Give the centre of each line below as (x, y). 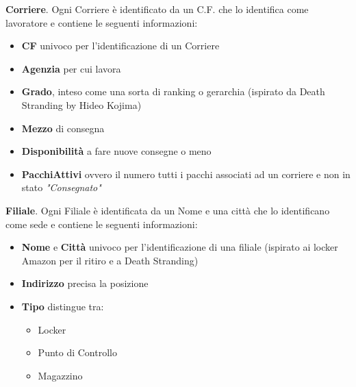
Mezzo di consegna (63, 128)
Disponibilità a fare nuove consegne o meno (116, 151)
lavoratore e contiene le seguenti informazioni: (102, 22)
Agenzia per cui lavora (71, 68)
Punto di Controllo (77, 352)
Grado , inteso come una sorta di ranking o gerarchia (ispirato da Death (173, 91)
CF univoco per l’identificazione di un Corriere (120, 46)
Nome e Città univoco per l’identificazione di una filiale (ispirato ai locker (180, 247)
